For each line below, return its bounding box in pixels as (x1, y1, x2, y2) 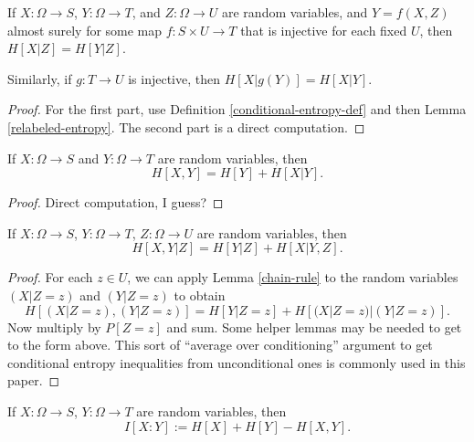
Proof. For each (7, 268, 93, 287)
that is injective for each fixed (240, 20, 407, 39)
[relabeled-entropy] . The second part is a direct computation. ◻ (7, 117, 365, 136)
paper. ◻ (7, 371, 60, 390)
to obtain (174, 285, 226, 304)
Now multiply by (7, 317, 101, 336)
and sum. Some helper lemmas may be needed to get (166, 317, 462, 336)
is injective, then (128, 68, 220, 88)
